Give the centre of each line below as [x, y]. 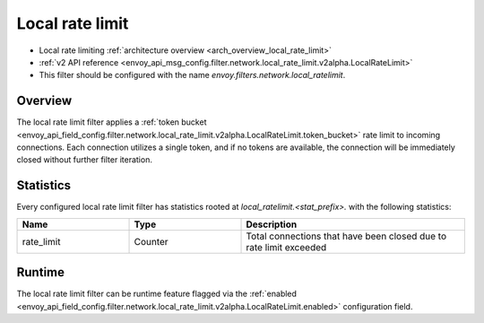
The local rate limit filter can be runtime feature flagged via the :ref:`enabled [157, 294]
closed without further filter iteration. [84, 160]
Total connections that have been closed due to [346, 236]
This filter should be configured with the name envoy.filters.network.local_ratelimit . [192, 75]
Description [272, 224]
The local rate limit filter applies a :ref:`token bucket [112, 122]
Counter [151, 241]
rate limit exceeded [286, 247]
